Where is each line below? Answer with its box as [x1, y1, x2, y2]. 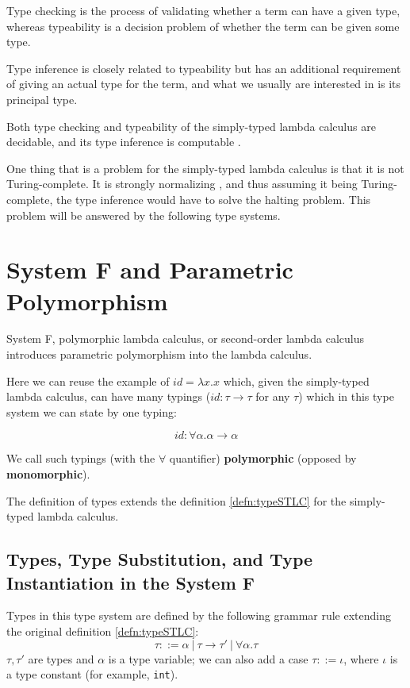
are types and [28, 650, 94, 667]
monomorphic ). [6, 466, 90, 482]
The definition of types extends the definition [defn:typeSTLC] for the [6, 492, 347, 509]
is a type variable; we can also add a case [108, 650, 308, 667]
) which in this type [298, 388, 394, 405]
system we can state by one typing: [6, 403, 177, 420]
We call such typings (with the [6, 450, 155, 467]
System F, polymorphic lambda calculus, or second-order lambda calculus [6, 330, 365, 347]
